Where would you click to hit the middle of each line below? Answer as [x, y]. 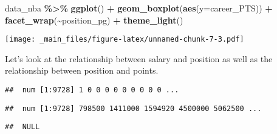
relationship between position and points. [82, 70]
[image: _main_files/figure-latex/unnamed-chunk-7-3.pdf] [125, 40]
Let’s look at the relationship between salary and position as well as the [139, 58]
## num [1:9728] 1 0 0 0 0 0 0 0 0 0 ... [92, 90]
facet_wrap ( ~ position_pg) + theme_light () [94, 20]
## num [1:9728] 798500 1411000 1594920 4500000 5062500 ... [133, 108]
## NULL [22, 127]
